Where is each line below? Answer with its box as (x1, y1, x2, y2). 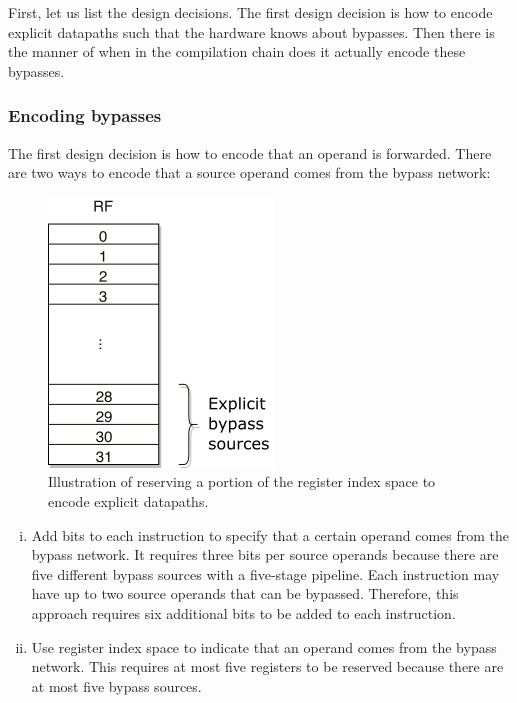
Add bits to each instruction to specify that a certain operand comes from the (31, 524, 510, 545)
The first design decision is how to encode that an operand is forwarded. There (8, 142, 492, 163)
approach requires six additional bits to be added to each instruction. (31, 602, 456, 623)
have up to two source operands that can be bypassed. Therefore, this (31, 583, 459, 604)
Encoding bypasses (8, 103, 162, 128)
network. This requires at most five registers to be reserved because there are (31, 656, 504, 677)
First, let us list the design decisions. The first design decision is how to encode (8, 2, 493, 22)
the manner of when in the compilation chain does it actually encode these (8, 41, 466, 62)
